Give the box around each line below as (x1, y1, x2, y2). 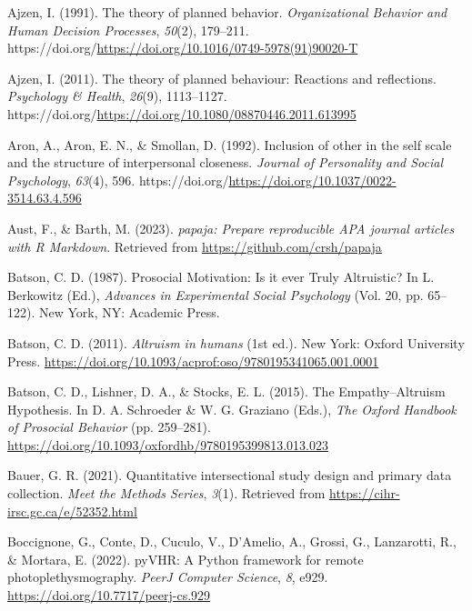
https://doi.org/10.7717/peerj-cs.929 (7, 586, 211, 605)
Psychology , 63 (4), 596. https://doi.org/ (7, 170, 229, 189)
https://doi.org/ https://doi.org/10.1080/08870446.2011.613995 (7, 104, 357, 123)
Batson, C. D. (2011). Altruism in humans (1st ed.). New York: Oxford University (7, 333, 465, 352)
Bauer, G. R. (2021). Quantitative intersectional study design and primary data (7, 466, 452, 485)
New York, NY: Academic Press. (38, 303, 220, 322)
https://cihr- (329, 484, 400, 503)
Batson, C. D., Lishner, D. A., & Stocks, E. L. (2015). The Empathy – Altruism (7, 382, 446, 401)
